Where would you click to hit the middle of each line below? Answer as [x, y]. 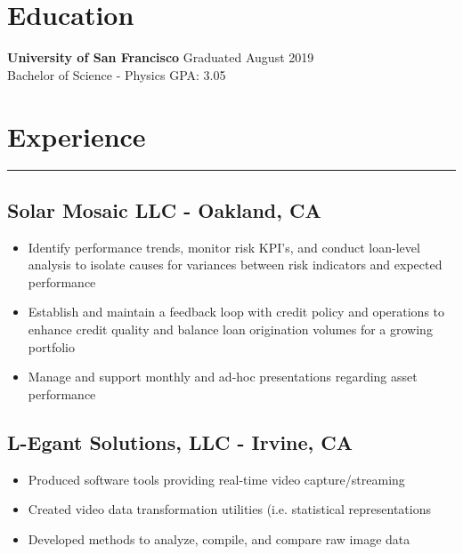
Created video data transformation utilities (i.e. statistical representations [229, 509]
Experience [77, 136]
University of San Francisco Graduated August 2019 [161, 57]
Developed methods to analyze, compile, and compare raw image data [219, 538]
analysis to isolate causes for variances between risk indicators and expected [235, 265]
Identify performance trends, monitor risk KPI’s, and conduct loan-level [224, 247]
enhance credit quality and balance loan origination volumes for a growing [230, 329]
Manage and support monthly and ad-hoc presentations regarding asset [223, 377]
